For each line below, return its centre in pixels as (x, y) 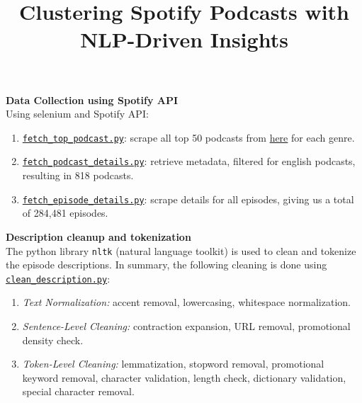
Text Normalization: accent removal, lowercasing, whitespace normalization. (186, 302)
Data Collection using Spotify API (92, 100)
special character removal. (78, 391)
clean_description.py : (58, 278)
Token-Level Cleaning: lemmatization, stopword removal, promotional (173, 364)
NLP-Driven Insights (184, 39)
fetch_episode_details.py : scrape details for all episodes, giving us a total (188, 199)
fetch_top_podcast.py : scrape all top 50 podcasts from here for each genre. (188, 137)
